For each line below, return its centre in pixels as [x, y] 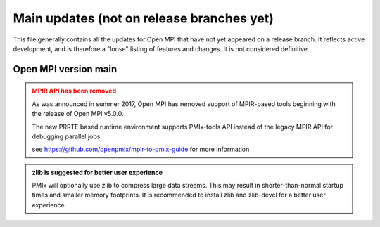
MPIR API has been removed [74, 91]
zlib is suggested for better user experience [97, 172]
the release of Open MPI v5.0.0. [78, 114]
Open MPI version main [65, 69]
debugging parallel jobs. [67, 136]
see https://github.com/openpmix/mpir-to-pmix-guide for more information [141, 149]
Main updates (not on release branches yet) [144, 18]
